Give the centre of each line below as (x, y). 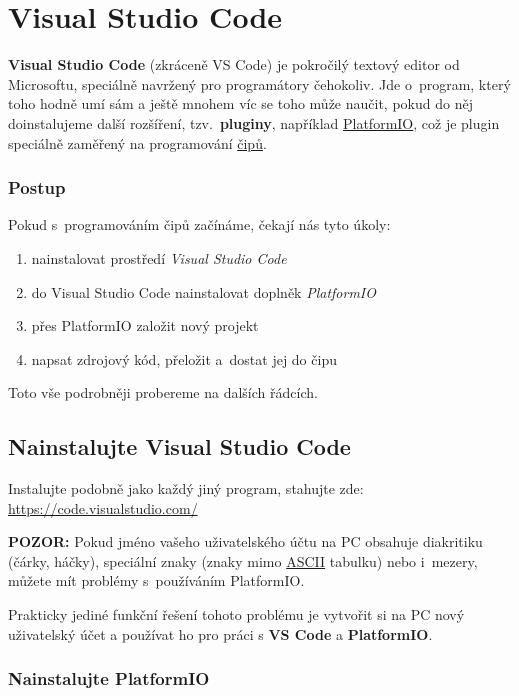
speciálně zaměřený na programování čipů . (137, 142)
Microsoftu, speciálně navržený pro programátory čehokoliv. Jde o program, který (259, 83)
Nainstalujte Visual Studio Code (179, 446)
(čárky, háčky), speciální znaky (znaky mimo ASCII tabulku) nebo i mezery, (243, 560)
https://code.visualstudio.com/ (103, 507)
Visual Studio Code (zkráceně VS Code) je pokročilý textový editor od (234, 64)
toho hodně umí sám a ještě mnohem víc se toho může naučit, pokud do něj (240, 103)
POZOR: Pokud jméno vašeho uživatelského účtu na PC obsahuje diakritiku (245, 541)
